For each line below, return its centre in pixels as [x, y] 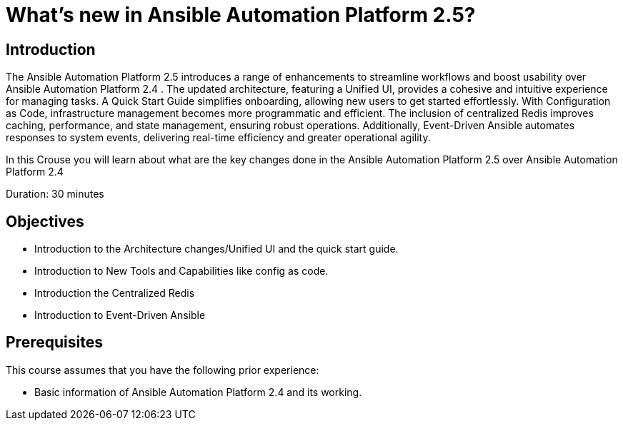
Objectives [45, 221]
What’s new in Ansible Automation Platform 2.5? [241, 15]
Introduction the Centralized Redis [115, 293]
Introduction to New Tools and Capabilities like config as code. [181, 271]
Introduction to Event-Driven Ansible [120, 315]
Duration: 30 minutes [55, 194]
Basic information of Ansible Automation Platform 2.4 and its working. [198, 392]
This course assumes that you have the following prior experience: [163, 370]
